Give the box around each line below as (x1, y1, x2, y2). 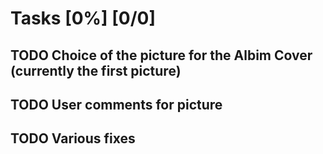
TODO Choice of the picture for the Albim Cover (10, 47, 313, 64)
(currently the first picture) (10, 62, 182, 79)
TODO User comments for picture (10, 96, 223, 113)
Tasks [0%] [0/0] (10, 7, 156, 30)
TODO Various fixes (10, 130, 136, 147)
